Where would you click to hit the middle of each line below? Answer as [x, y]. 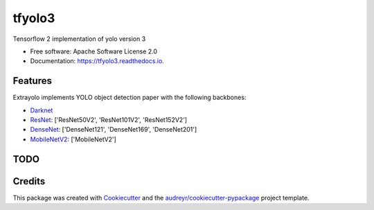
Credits [29, 181]
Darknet [42, 110]
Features [32, 81]
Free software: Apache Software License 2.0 [94, 51]
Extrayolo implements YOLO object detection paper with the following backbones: [130, 98]
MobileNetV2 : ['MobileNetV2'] [73, 139]
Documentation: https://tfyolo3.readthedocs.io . [97, 61]
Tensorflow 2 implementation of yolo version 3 [79, 39]
